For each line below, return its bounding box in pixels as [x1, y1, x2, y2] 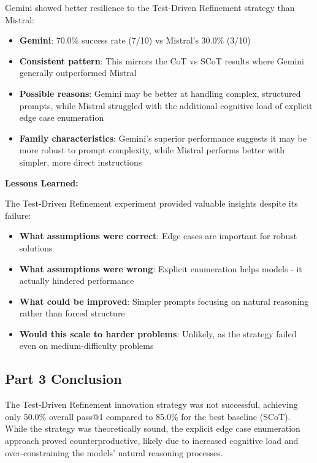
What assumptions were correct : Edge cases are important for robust [19, 229, 297, 242]
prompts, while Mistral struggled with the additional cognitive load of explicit [19, 99, 313, 112]
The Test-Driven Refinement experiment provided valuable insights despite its [5, 197, 298, 210]
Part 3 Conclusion [5, 369, 122, 388]
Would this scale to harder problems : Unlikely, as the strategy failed [19, 327, 297, 340]
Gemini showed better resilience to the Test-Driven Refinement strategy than [5, 1, 295, 13]
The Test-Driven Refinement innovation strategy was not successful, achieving [5, 398, 298, 411]
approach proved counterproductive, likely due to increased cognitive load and [5, 434, 299, 447]
